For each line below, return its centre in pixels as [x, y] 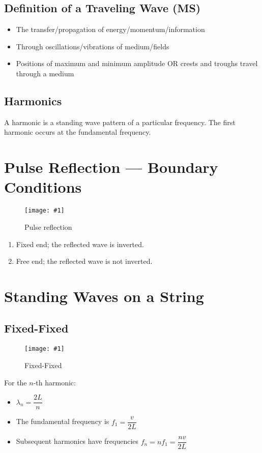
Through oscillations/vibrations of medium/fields [93, 46]
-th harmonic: [54, 382]
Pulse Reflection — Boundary [111, 167]
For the [16, 382]
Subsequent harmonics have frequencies [77, 441]
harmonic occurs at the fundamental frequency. [78, 132]
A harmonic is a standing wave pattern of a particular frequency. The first [120, 122]
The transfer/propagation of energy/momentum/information [110, 29]
